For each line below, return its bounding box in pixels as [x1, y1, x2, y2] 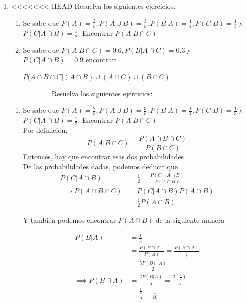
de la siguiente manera [155, 215, 225, 225]
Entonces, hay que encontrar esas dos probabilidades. [23, 151, 186, 161]
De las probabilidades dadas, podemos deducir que [23, 161, 178, 171]
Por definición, [23, 125, 68, 135]
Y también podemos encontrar [23, 215, 116, 225]
